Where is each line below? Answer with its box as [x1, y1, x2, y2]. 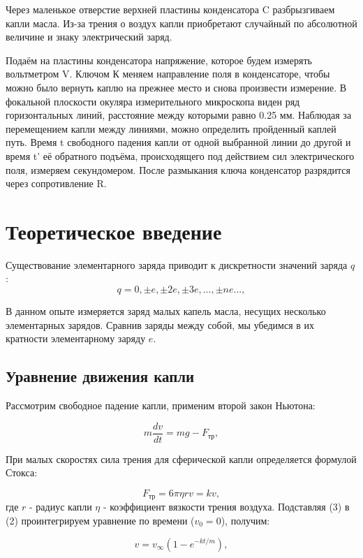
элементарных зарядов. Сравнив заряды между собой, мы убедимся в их [6, 317, 315, 332]
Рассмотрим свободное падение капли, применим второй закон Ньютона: [6, 398, 316, 413]
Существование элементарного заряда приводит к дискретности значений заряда [6, 257, 348, 272]
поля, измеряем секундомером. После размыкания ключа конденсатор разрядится [6, 162, 350, 177]
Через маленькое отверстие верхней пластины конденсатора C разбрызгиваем [6, 2, 335, 16]
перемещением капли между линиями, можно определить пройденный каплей [6, 121, 336, 135]
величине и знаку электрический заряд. [6, 29, 172, 44]
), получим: [221, 513, 270, 527]
